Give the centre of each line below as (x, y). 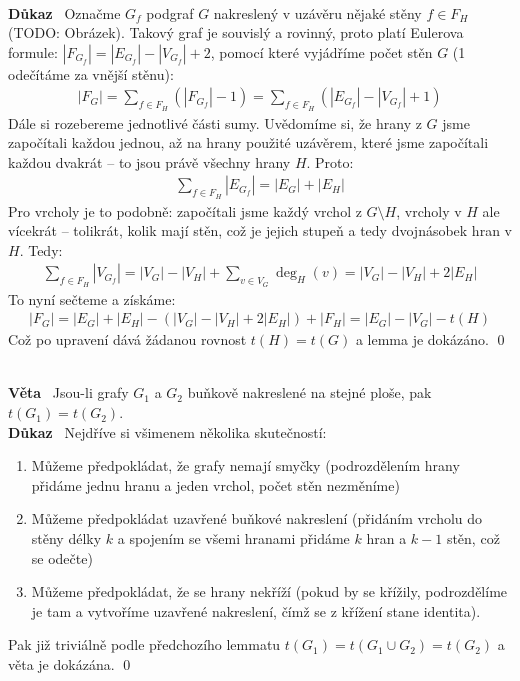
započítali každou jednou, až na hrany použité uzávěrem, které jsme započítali (248, 142)
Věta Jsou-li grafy (68, 392)
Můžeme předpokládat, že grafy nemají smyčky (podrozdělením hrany (245, 465)
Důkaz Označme (64, 12)
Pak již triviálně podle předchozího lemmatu (144, 644)
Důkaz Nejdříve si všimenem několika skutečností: (167, 431)
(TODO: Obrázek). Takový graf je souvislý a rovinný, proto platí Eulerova (236, 32)
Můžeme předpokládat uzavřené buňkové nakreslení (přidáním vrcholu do (257, 518)
